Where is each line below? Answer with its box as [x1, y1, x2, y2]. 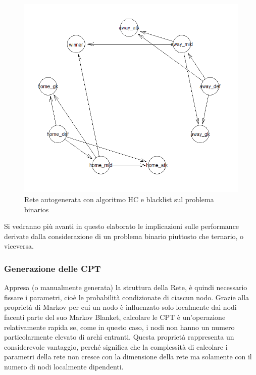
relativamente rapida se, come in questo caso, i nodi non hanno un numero [4, 321, 235, 332]
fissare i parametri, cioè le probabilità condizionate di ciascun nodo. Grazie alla [4, 292, 249, 302]
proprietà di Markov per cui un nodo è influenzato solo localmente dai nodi [4, 302, 237, 312]
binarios [24, 204, 49, 214]
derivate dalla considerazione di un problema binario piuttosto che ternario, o [4, 230, 244, 241]
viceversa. [4, 241, 34, 251]
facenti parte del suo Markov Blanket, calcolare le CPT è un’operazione [4, 311, 226, 322]
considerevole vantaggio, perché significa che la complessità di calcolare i [4, 341, 228, 352]
